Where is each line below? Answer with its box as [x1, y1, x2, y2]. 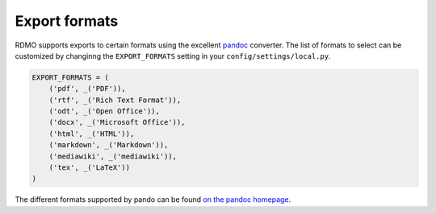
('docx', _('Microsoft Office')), [48, 117, 186, 127]
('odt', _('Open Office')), [48, 107, 161, 116]
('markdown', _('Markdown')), [48, 141, 169, 150]
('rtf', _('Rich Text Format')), [48, 95, 182, 105]
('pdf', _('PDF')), [48, 84, 127, 93]
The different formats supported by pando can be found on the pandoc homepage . [15, 195, 291, 204]
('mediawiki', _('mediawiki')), [48, 151, 178, 161]
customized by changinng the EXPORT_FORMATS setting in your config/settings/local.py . [15, 51, 331, 60]
